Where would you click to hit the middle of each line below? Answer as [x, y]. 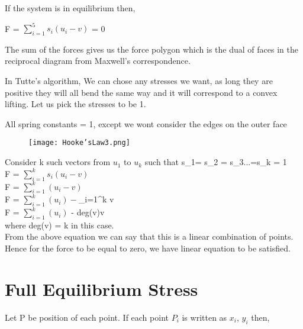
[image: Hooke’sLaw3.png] [79, 143]
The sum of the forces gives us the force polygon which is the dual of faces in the [151, 49]
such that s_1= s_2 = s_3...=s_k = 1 [216, 162]
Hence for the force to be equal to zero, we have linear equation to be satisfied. [148, 248]
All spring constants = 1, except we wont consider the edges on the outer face [146, 123]
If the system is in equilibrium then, [70, 8]
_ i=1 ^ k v [96, 199]
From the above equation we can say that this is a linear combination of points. [149, 236]
